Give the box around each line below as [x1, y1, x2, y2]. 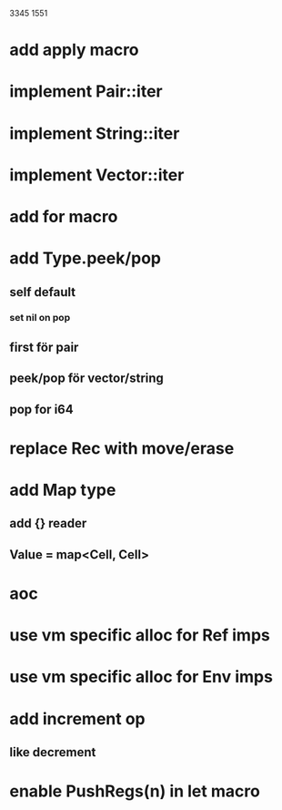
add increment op [9, 708, 146, 729]
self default [9, 284, 76, 300]
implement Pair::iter [9, 81, 163, 102]
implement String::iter [9, 123, 180, 144]
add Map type [9, 479, 116, 500]
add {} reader [9, 516, 87, 531]
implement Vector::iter [9, 164, 185, 185]
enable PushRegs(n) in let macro [9, 781, 261, 802]
